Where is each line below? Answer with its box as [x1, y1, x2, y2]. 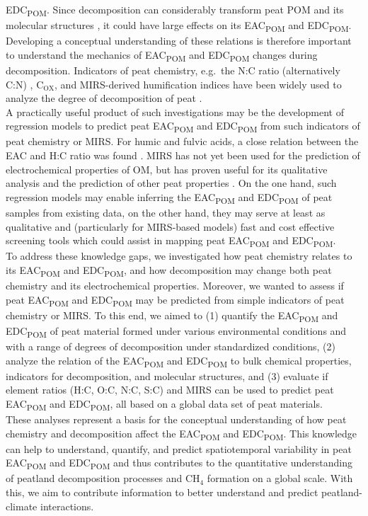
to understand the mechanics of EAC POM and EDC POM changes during [6, 47, 318, 64]
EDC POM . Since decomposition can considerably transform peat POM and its [6, 2, 344, 18]
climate [6, 498, 38, 513]
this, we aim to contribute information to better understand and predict [6, 485, 318, 500]
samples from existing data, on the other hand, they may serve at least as [6, 205, 326, 219]
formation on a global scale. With [207, 471, 353, 486]
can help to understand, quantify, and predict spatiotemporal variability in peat [6, 441, 352, 456]
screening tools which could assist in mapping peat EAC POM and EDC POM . [6, 233, 336, 249]
